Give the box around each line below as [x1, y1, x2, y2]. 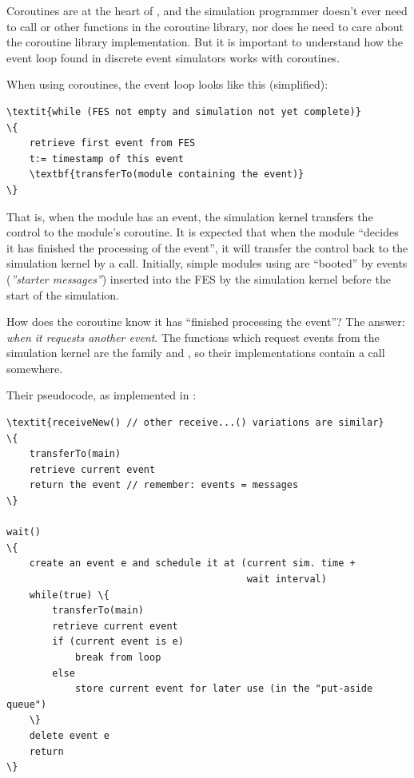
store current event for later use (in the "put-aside [74, 683, 373, 695]
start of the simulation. [6, 286, 119, 303]
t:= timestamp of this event [29, 153, 184, 165]
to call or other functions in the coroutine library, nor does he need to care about [6, 18, 404, 34]
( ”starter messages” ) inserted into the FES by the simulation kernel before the [6, 270, 391, 287]
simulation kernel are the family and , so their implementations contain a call [6, 344, 385, 361]
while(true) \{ [29, 589, 109, 601]
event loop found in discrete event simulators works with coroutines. [6, 49, 340, 65]
